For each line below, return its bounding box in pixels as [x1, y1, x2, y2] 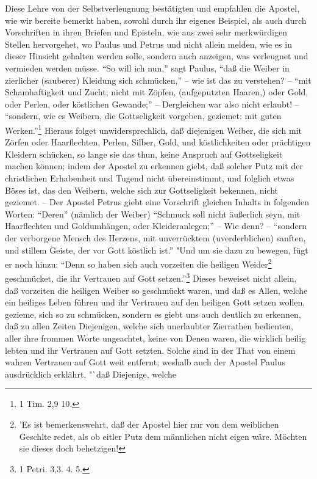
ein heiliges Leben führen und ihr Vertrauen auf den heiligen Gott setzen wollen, [5, 296, 305, 309]
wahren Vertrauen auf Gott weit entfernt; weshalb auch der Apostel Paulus [5, 356, 286, 368]
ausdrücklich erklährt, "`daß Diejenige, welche [5, 367, 176, 380]
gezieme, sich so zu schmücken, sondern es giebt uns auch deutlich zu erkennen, [5, 307, 301, 320]
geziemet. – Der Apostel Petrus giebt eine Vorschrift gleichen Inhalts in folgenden [5, 196, 309, 208]
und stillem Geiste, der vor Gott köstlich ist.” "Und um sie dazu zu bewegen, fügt [5, 243, 308, 256]
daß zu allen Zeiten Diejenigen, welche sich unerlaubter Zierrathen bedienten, [5, 320, 293, 332]
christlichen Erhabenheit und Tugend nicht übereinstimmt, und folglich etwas [5, 171, 294, 184]
